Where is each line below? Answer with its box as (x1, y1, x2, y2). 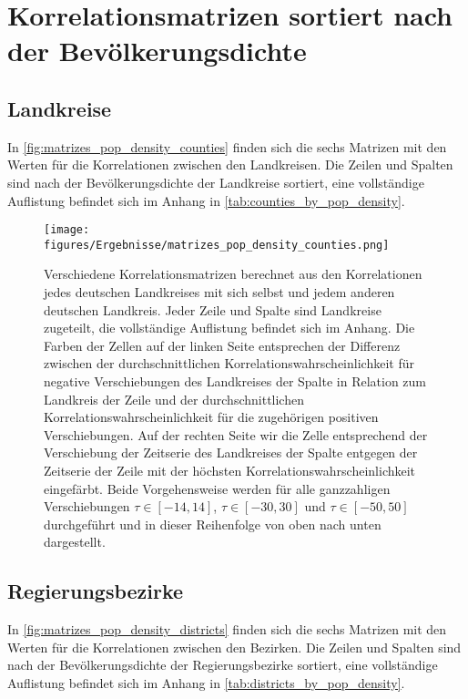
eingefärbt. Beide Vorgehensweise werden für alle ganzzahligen (44, 478, 391, 498)
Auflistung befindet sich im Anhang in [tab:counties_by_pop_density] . (7, 190, 405, 210)
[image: (44, 223, 90, 237)
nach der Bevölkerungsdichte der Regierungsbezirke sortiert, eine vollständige (7, 655, 438, 674)
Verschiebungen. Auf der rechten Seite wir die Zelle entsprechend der (44, 425, 428, 444)
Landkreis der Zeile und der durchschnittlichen (44, 389, 304, 408)
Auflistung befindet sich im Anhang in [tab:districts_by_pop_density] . (7, 673, 405, 692)
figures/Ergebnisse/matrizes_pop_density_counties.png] (44, 238, 390, 252)
